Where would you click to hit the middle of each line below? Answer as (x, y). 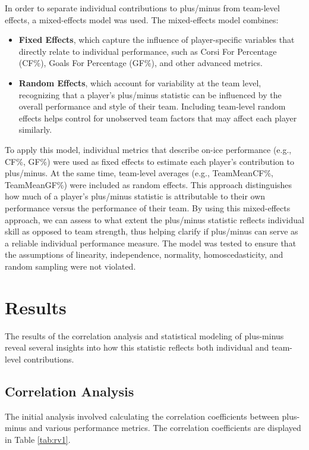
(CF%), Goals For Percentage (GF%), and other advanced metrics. (141, 63)
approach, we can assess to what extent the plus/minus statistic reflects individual (154, 219)
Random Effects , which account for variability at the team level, (140, 82)
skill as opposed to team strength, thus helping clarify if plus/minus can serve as (152, 231)
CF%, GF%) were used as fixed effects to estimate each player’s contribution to (150, 161)
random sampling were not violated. (70, 266)
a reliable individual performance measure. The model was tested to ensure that (151, 243)
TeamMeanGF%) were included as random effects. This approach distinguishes (149, 184)
